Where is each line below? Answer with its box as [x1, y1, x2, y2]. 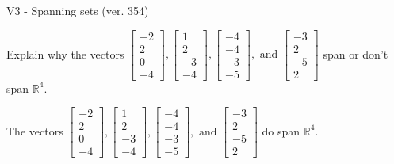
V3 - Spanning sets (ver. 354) [6, 2, 149, 18]
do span [262, 122, 300, 139]
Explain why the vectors [6, 45, 124, 62]
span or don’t [323, 45, 388, 62]
